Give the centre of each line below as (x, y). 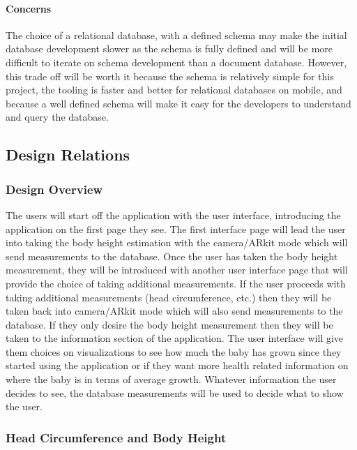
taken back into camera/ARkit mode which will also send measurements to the (174, 311)
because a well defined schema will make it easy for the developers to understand (178, 103)
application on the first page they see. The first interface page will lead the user (176, 228)
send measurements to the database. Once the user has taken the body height (172, 256)
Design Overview (54, 189)
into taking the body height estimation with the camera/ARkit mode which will (177, 242)
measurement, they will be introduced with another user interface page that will (177, 270)
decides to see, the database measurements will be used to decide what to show (175, 392)
